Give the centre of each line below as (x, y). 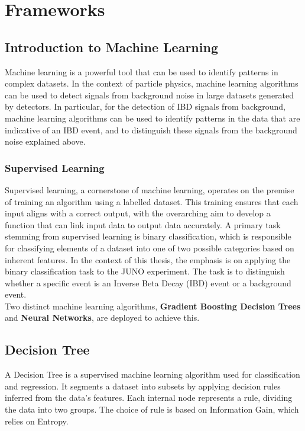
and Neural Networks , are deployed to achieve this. (102, 317)
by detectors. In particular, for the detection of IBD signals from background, (145, 106)
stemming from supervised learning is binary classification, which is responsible (148, 236)
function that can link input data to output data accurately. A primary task (143, 224)
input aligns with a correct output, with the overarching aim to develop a (138, 213)
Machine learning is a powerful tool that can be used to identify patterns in (142, 71)
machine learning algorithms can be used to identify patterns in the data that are (152, 118)
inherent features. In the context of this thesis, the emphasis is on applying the (148, 259)
